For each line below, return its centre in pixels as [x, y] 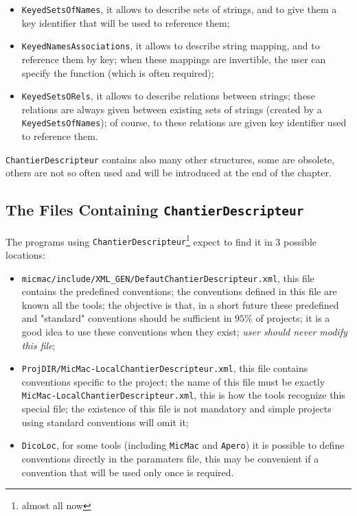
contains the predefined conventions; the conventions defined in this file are [179, 291]
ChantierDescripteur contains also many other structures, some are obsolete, [170, 159]
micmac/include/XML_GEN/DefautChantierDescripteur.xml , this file [168, 278]
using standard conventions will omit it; [105, 422]
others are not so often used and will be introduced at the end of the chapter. [169, 173]
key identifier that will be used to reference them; [126, 22]
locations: [26, 254]
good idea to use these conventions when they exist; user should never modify [184, 331]
